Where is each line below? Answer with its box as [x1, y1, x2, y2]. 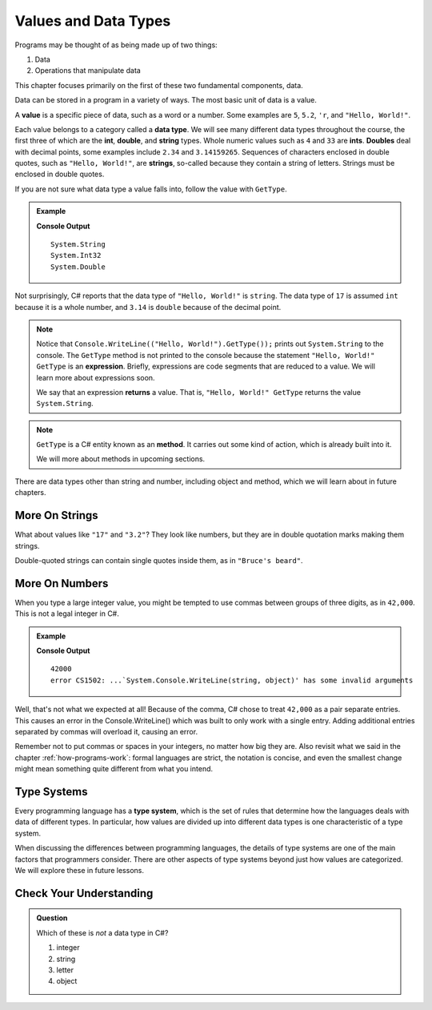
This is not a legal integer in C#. [14, 609, 120, 618]
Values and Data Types [14, 12, 171, 30]
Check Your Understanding [14, 886, 154, 900]
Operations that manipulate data [34, 66, 142, 75]
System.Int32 [50, 251, 102, 260]
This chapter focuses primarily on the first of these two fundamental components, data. [14, 80, 303, 90]
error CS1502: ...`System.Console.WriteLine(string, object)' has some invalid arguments [50, 675, 414, 685]
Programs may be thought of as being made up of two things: [14, 40, 218, 50]
